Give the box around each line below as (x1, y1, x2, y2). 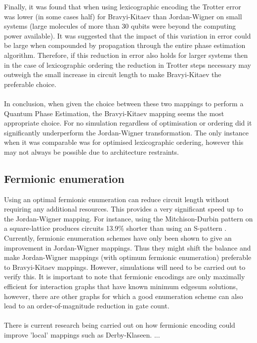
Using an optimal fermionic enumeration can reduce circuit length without (4, 194, 229, 204)
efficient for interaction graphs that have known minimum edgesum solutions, (4, 281, 238, 292)
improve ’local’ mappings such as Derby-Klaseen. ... (4, 330, 160, 340)
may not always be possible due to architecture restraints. (4, 146, 179, 157)
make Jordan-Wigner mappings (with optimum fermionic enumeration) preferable (4, 252, 252, 262)
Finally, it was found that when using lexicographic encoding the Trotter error (4, 1, 241, 11)
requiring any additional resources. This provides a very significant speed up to (4, 204, 243, 214)
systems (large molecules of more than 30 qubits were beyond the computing (4, 21, 236, 31)
